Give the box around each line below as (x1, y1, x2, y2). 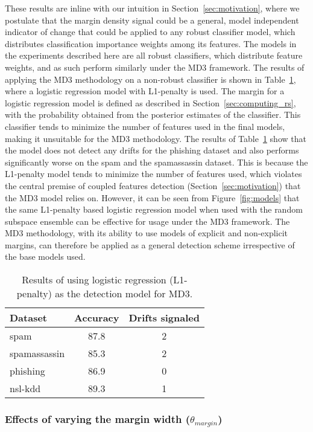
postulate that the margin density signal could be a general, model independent (5, 13, 299, 26)
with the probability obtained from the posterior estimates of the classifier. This (5, 108, 301, 121)
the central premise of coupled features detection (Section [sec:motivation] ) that (5, 179, 301, 192)
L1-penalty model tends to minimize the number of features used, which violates (5, 167, 302, 180)
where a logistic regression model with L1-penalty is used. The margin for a (5, 85, 285, 97)
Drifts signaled (128, 311, 200, 325)
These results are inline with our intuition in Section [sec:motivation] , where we (5, 2, 300, 14)
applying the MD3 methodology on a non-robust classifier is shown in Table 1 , (5, 73, 296, 85)
